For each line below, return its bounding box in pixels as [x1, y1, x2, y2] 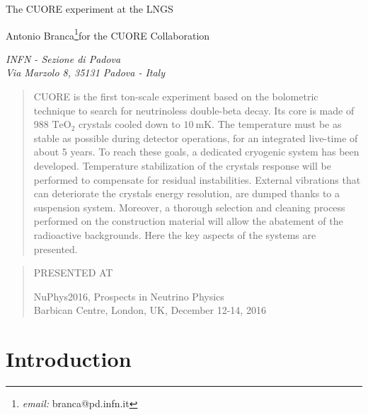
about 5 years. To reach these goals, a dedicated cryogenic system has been [33, 144, 360, 159]
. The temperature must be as [212, 117, 342, 131]
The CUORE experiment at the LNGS [6, 1, 173, 16]
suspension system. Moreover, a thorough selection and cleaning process [33, 199, 345, 214]
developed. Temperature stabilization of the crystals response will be [33, 158, 331, 173]
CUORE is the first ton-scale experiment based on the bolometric [33, 89, 318, 104]
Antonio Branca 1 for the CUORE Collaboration [6, 25, 210, 42]
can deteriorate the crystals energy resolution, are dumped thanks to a [33, 186, 340, 201]
